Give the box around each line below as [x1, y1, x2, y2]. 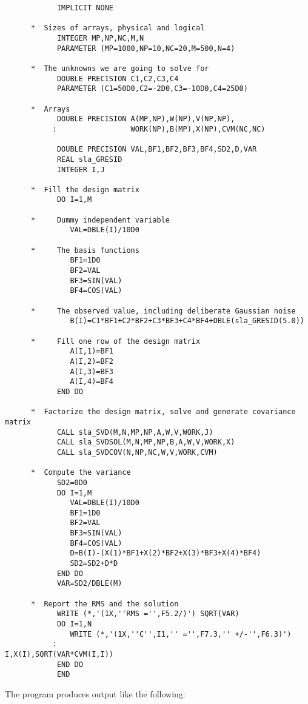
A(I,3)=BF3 [70, 367, 113, 376]
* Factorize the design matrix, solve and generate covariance [30, 407, 296, 417]
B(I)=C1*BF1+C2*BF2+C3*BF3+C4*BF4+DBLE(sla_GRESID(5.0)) [70, 317, 304, 326]
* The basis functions [30, 246, 139, 255]
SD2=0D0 [56, 478, 88, 487]
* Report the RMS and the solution [30, 599, 179, 608]
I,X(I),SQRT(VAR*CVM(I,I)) [5, 650, 113, 659]
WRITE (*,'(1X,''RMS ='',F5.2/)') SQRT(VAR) [56, 609, 239, 619]
